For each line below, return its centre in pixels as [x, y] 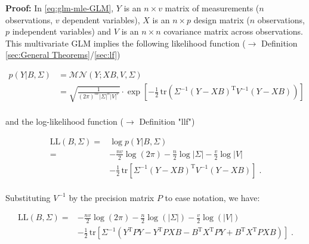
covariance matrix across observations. [233, 31]
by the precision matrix [112, 197]
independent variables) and [62, 31]
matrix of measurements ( [212, 8]
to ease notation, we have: [212, 197]
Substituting [28, 197]
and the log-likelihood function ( [64, 121]
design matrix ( [222, 19]
